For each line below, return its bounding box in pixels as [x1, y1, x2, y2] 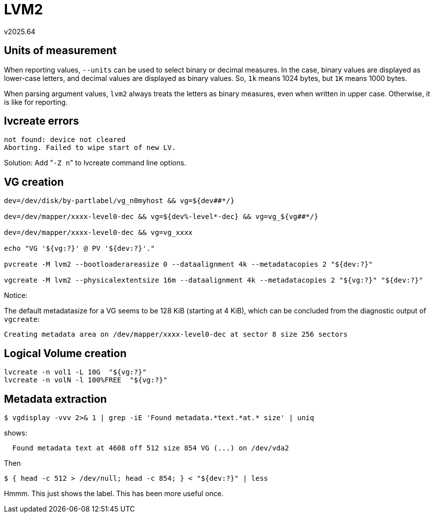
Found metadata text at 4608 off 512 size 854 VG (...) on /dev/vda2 [12, 443, 289, 452]
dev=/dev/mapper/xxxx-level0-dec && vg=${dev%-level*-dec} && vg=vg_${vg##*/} [4, 213, 319, 221]
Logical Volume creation [4, 347, 127, 360]
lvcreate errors [4, 115, 79, 128]
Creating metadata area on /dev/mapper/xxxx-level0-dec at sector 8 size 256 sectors [4, 330, 348, 339]
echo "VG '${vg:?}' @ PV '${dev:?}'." [4, 244, 155, 253]
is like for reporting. [4, 97, 68, 106]
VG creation [4, 175, 64, 188]
